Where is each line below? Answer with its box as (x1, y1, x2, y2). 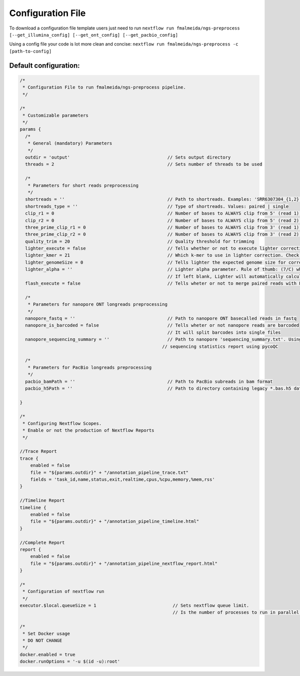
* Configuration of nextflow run (22, 588, 104, 594)
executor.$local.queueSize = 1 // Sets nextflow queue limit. (19, 603, 249, 608)
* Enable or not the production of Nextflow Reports (22, 428, 154, 433)
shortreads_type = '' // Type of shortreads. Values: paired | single (25, 203, 289, 209)
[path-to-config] (9, 48, 52, 54)
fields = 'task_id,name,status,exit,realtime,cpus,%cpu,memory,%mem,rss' (30, 476, 215, 482)
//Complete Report (19, 539, 65, 545)
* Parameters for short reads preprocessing (27, 183, 138, 188)
